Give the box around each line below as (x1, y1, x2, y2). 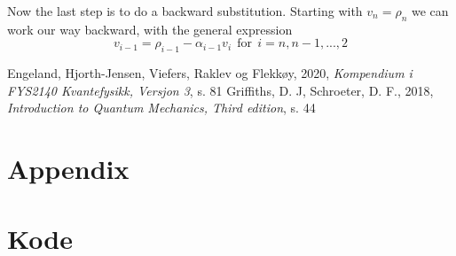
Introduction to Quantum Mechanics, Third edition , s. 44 (7, 98, 316, 117)
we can (412, 2, 449, 19)
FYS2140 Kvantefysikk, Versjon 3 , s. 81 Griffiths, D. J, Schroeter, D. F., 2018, (7, 81, 434, 99)
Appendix (7, 151, 130, 187)
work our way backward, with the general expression (7, 19, 293, 38)
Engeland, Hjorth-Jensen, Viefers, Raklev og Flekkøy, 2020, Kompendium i (7, 64, 413, 82)
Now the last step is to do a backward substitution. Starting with (7, 2, 363, 19)
